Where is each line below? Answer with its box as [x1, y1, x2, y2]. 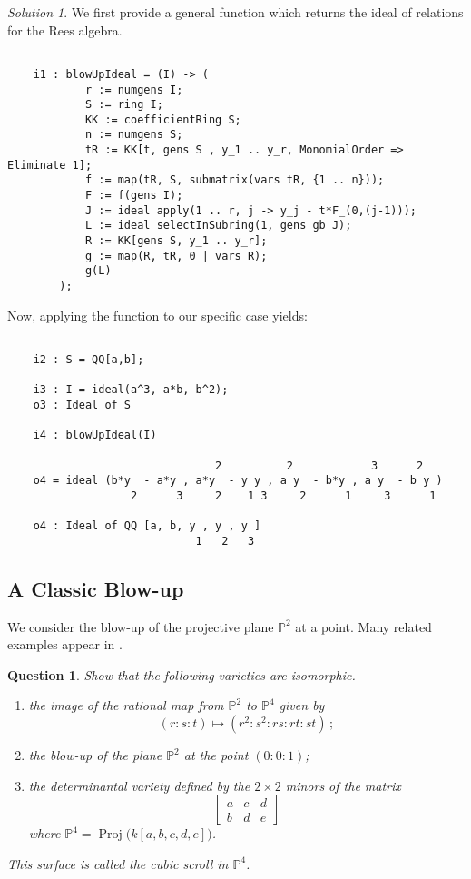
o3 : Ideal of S [33, 398, 132, 411]
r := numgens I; [84, 83, 183, 96]
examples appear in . [7, 635, 123, 654]
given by [279, 696, 325, 715]
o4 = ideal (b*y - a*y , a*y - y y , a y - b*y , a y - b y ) [33, 474, 443, 488]
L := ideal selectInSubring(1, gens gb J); [84, 219, 352, 232]
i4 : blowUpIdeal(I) [33, 429, 157, 442]
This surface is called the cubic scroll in [7, 854, 229, 873]
